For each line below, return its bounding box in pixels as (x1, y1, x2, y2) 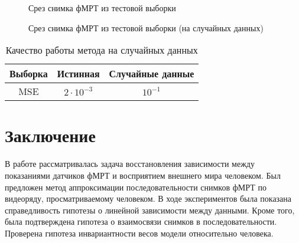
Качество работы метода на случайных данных (5, 43, 198, 57)
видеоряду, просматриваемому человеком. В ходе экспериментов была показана (5, 192, 292, 205)
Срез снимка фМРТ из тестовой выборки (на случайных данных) (28, 21, 264, 34)
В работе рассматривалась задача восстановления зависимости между (5, 157, 255, 170)
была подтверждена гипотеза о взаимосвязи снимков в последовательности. (5, 215, 277, 228)
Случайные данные (109, 67, 194, 81)
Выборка (9, 67, 48, 81)
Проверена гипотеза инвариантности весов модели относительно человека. (5, 226, 274, 239)
